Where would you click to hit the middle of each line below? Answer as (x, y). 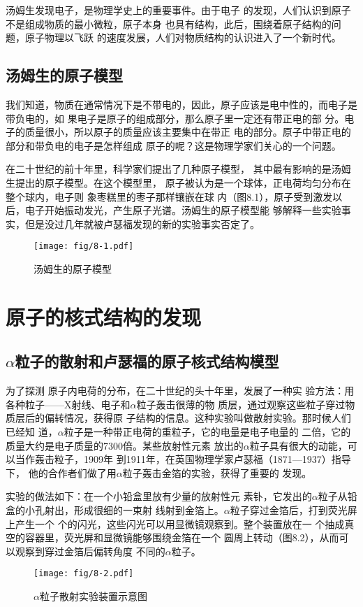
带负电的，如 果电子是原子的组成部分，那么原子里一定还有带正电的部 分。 (175, 118)
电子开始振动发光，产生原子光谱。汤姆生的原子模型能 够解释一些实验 (183, 210)
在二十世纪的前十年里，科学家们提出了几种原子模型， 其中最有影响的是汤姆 (178, 169)
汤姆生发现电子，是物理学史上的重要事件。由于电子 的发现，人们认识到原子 (178, 10)
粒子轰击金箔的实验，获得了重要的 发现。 (217, 472)
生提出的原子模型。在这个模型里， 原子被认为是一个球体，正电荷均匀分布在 (178, 182)
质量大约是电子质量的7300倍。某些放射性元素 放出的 (125, 445)
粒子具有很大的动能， (298, 445)
